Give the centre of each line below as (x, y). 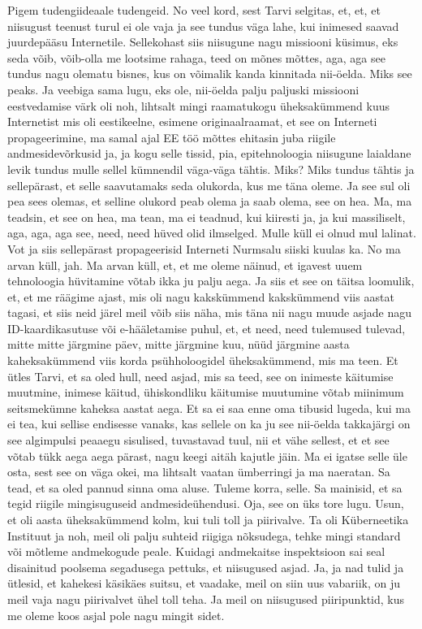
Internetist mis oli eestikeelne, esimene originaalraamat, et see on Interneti (192, 121)
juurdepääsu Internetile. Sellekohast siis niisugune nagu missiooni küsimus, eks (203, 42)
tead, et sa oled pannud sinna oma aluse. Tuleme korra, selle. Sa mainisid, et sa (205, 487)
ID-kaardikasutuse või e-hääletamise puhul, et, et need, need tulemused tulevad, (207, 328)
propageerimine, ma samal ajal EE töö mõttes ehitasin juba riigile (172, 137)
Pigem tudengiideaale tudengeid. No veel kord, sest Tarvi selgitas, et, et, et (194, 10)
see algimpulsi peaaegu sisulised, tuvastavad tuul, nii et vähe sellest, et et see (198, 440)
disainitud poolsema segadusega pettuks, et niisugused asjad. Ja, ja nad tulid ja (206, 567)
